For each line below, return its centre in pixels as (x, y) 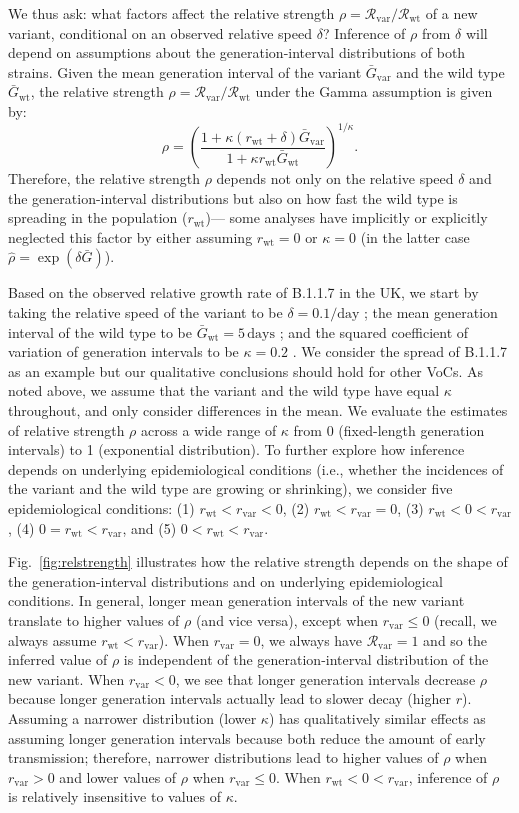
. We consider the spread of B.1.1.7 (400, 351)
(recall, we (465, 619)
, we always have (311, 639)
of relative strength (66, 429)
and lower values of (118, 776)
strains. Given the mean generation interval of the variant (185, 71)
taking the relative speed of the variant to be (145, 312)
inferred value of (58, 659)
